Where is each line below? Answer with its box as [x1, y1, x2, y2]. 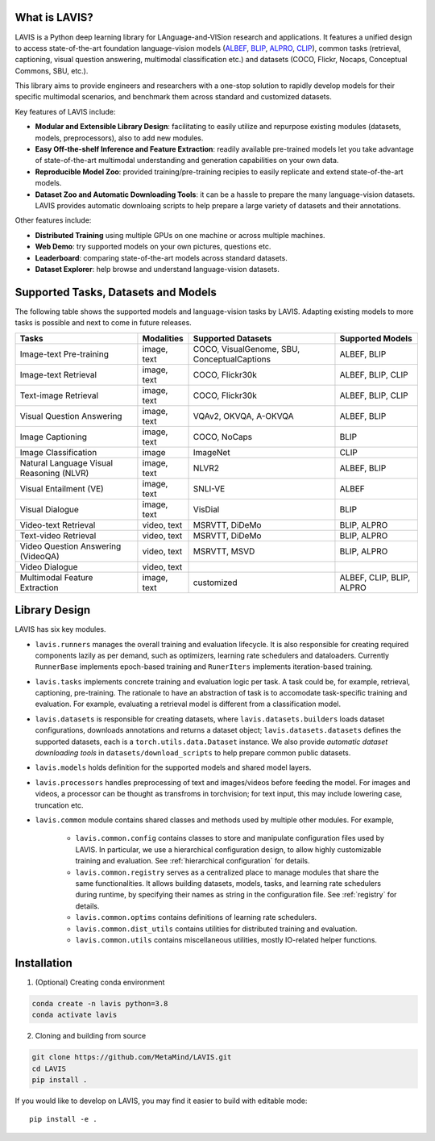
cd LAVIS [31, 1064, 67, 1073]
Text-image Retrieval [19, 390, 99, 401]
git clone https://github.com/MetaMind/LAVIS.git [31, 1053, 232, 1062]
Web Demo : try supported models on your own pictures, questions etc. [35, 242, 271, 252]
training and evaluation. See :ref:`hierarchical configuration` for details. [75, 856, 310, 866]
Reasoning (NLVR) [19, 467, 89, 479]
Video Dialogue [19, 561, 78, 572]
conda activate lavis [31, 1010, 118, 1020]
